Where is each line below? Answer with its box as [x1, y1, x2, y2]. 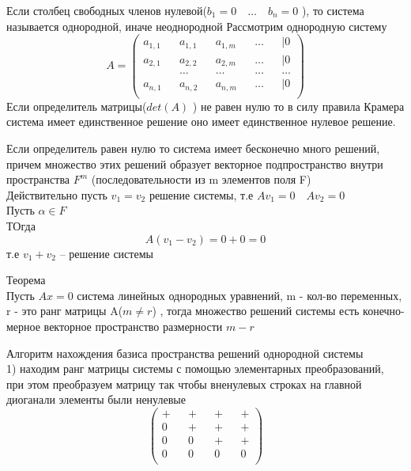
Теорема [6, 272, 46, 288]
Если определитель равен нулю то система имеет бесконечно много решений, [6, 139, 380, 156]
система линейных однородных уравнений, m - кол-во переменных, [77, 287, 402, 303]
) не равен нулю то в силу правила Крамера [192, 97, 405, 114]
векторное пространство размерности [43, 317, 223, 334]
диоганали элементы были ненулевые [6, 391, 186, 408]
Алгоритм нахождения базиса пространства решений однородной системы [6, 344, 364, 361]
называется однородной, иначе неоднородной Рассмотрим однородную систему [6, 17, 387, 34]
